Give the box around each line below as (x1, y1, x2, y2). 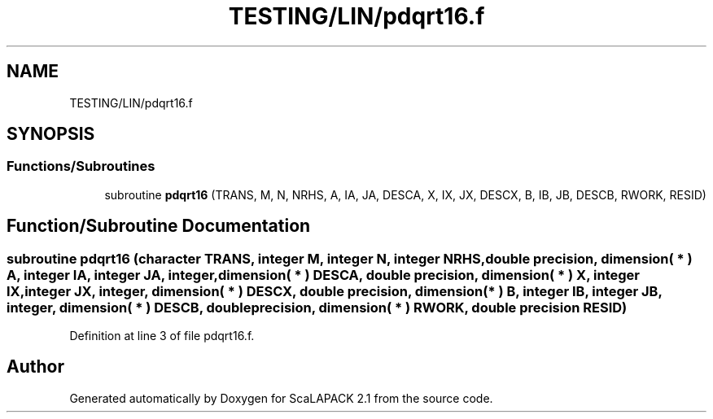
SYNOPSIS (7, 124, 95, 145)
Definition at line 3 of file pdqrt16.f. (69, 329, 255, 343)
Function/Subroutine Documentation (7, 216, 311, 237)
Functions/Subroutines (7, 158, 155, 175)
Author (7, 356, 64, 378)
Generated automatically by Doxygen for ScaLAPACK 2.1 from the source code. (69, 391, 493, 405)
